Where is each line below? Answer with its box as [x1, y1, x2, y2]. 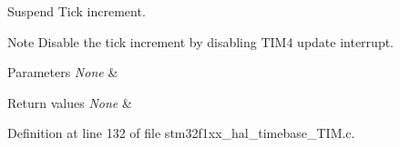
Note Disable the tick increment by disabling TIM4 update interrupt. [7, 32, 394, 51]
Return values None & [7, 93, 132, 112]
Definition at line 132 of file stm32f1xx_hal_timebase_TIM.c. [7, 123, 355, 142]
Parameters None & [7, 63, 118, 82]
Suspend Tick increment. [7, 2, 146, 20]
